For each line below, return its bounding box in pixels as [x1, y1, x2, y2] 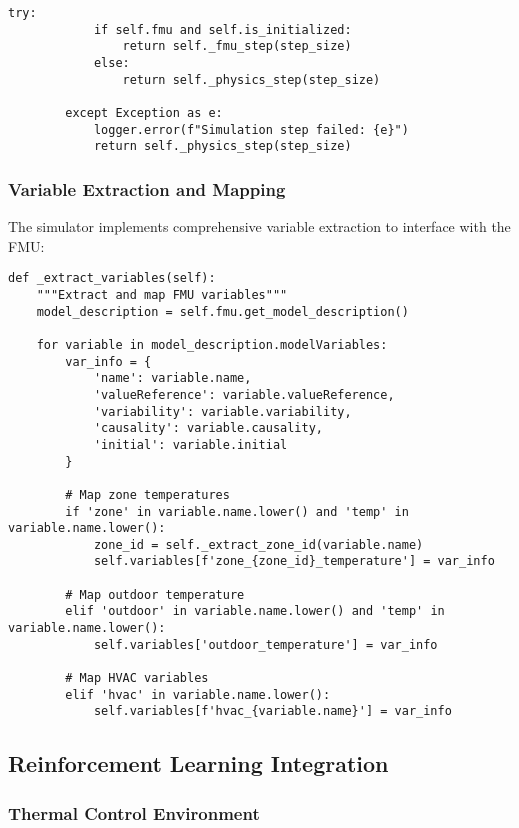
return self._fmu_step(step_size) [122, 39, 352, 54]
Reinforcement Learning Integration [8, 748, 389, 779]
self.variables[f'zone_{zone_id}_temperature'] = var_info [93, 554, 495, 569]
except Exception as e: [65, 105, 223, 120]
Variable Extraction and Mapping [8, 176, 286, 201]
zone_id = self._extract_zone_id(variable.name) [93, 537, 424, 552]
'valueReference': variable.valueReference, [93, 387, 395, 402]
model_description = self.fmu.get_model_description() [36, 304, 409, 319]
